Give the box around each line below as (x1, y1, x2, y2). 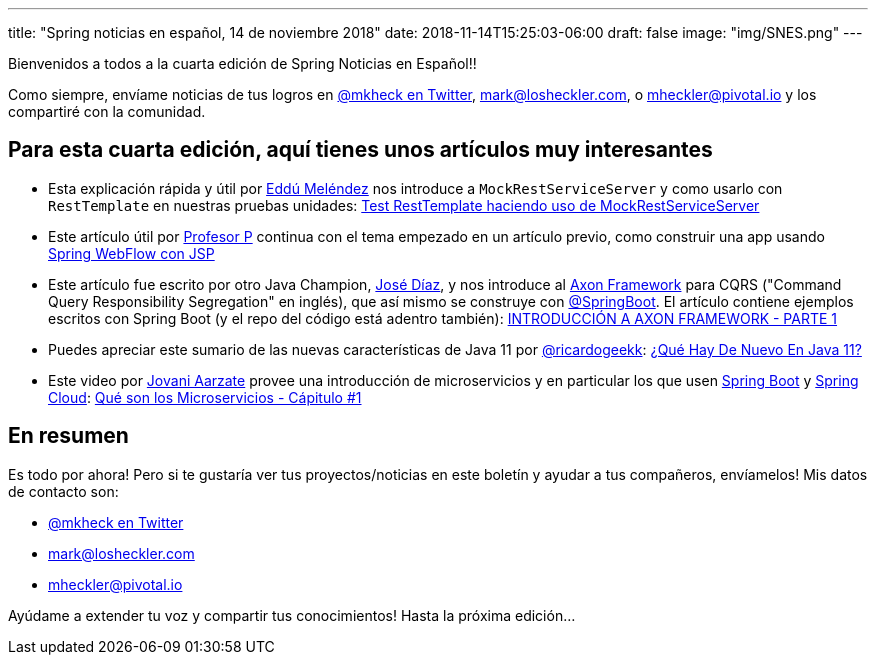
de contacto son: (8, 482, 119, 500)
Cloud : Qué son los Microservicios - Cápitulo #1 (48, 388, 362, 406)
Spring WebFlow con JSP (48, 244, 215, 262)
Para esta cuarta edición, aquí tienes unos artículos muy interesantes (8, 137, 713, 163)
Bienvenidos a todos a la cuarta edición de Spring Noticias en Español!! (8, 55, 477, 72)
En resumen (8, 423, 129, 449)
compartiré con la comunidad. (8, 103, 206, 120)
